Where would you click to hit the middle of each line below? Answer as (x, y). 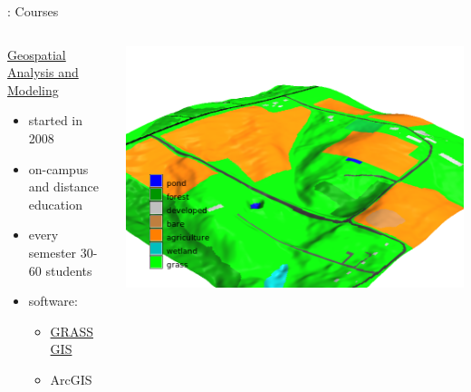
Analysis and (43, 72)
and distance (63, 186)
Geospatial (37, 54)
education (55, 204)
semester (53, 252)
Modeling (33, 89)
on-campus (58, 168)
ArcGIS (71, 379)
